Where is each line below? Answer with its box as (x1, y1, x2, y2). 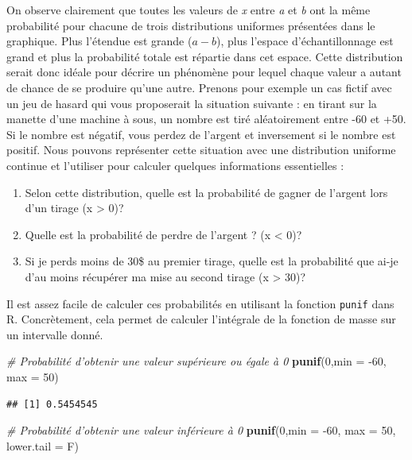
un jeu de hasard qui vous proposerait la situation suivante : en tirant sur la (6, 95, 377, 111)
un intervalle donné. (6, 326, 103, 342)
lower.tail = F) (6, 437, 79, 454)
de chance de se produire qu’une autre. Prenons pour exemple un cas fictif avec (6, 79, 392, 95)
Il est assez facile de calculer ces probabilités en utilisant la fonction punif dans (6, 295, 395, 311)
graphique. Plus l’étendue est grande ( (6, 33, 192, 49)
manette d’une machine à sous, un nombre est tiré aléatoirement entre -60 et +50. (6, 110, 406, 127)
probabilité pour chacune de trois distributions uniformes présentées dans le (6, 17, 375, 33)
